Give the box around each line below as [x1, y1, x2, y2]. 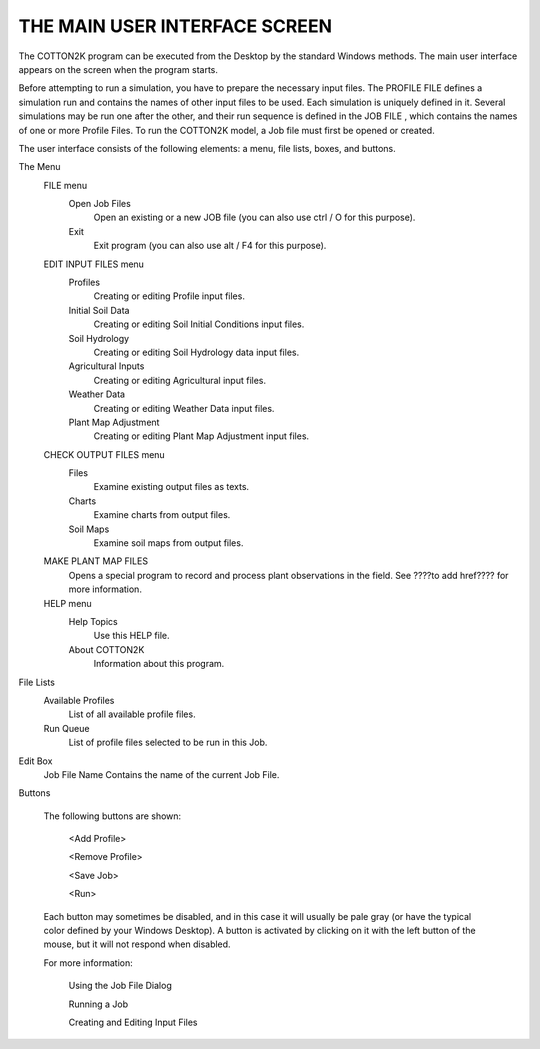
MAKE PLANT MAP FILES [43, 555, 149, 567]
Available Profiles [43, 694, 115, 706]
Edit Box [18, 755, 53, 767]
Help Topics [68, 616, 119, 627]
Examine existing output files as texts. [93, 481, 250, 493]
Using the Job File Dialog [68, 980, 172, 992]
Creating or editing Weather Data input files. [93, 402, 275, 414]
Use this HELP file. [93, 630, 170, 642]
